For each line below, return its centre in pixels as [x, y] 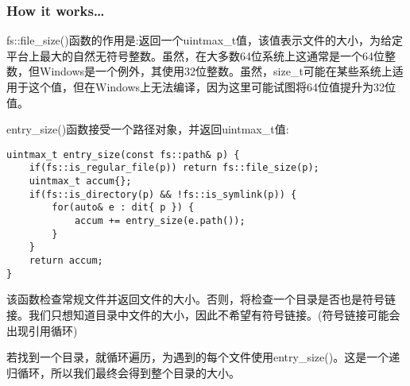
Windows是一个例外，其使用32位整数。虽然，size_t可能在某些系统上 [216, 71]
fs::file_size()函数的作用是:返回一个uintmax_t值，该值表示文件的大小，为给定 [205, 40]
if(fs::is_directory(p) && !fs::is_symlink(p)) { [163, 194]
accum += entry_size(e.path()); [160, 221]
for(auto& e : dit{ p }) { [123, 208]
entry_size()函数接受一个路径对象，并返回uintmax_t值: [148, 129]
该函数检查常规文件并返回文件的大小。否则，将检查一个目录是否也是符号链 [201, 299]
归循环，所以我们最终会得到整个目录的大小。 [123, 372]
